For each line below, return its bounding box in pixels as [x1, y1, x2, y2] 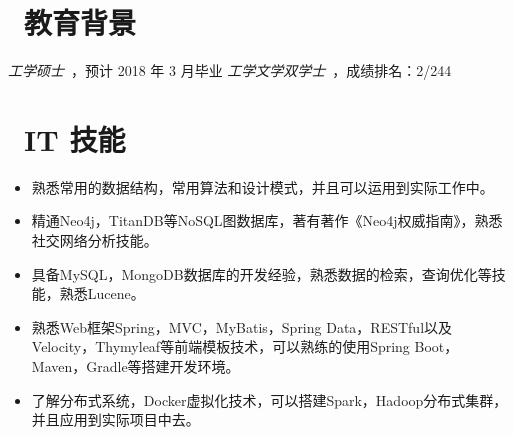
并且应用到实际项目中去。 [31, 409, 200, 430]
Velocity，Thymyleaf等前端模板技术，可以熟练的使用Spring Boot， [31, 336, 459, 357]
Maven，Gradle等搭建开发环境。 [31, 356, 240, 376]
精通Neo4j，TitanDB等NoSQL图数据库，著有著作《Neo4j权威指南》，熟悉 [31, 210, 503, 231]
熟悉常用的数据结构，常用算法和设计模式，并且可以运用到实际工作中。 [31, 176, 494, 197]
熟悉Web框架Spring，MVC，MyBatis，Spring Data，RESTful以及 [31, 316, 453, 337]
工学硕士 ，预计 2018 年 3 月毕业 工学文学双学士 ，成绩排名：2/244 [8, 60, 452, 81]
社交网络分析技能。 [31, 230, 158, 251]
